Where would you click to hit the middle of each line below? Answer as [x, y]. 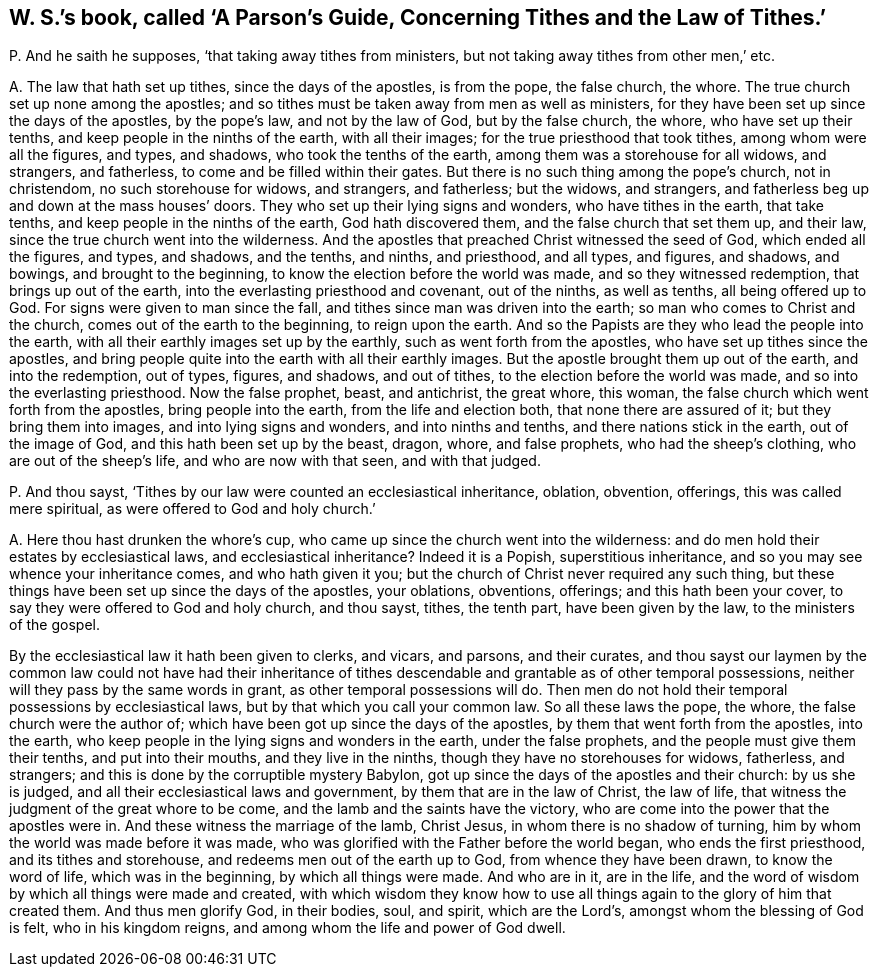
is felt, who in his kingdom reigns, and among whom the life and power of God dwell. [287, 928]
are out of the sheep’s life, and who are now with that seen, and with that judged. [275, 461]
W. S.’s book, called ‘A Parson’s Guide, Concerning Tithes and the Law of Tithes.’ [418, 17]
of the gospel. [54, 625]
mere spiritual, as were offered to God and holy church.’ [192, 509]
